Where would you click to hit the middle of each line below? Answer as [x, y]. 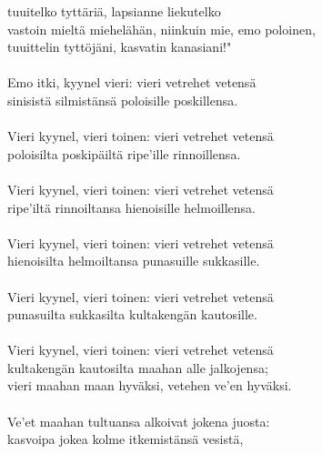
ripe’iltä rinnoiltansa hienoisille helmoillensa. [131, 207]
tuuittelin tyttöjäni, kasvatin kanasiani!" [120, 47]
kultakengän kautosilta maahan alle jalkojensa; [138, 367]
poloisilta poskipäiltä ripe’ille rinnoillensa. [124, 153]
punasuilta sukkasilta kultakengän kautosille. [132, 314]
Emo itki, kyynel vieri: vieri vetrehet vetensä [132, 82]
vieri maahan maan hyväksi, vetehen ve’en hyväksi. [150, 385]
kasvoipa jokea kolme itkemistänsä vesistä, [126, 439]
